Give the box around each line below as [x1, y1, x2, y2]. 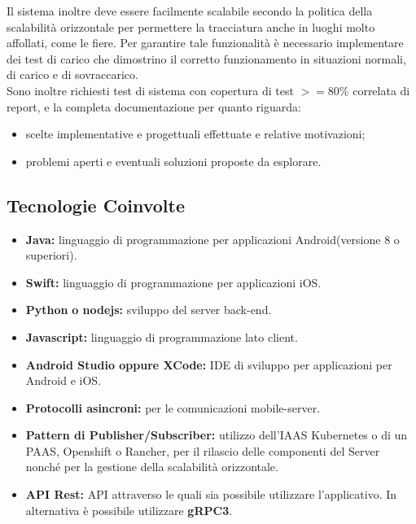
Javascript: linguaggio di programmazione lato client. [25, 328, 298, 345]
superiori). [25, 247, 77, 264]
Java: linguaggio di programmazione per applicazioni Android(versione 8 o [25, 230, 400, 247]
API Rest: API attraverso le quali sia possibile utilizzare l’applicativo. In [25, 486, 397, 503]
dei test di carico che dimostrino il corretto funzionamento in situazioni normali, [7, 50, 406, 67]
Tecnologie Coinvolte [7, 192, 186, 217]
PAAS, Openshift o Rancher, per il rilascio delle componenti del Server [25, 442, 380, 459]
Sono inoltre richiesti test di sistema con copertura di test [7, 81, 294, 98]
